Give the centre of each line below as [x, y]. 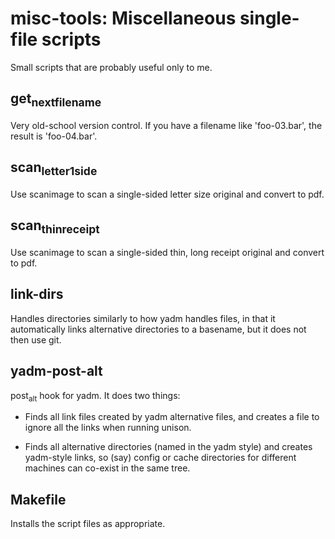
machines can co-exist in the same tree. [107, 468]
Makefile [38, 499]
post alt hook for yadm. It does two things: [95, 396]
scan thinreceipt [55, 227]
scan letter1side [54, 169]
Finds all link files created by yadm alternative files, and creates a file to [172, 417]
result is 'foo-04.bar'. [54, 136]
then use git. [36, 339]
